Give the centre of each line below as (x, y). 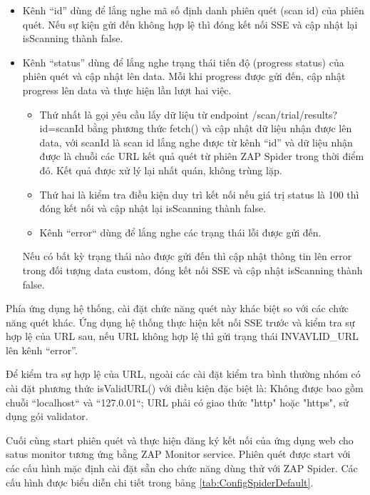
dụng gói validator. (47, 416)
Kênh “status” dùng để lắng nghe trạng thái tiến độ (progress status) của (183, 62)
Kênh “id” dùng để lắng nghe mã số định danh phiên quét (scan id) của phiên (193, 10)
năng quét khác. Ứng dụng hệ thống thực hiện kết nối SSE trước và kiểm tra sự (180, 322)
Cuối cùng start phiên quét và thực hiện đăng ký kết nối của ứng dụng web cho (180, 440)
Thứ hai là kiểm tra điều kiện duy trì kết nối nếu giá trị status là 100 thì (199, 194)
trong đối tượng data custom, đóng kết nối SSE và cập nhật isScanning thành (192, 270)
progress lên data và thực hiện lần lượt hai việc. (127, 90)
